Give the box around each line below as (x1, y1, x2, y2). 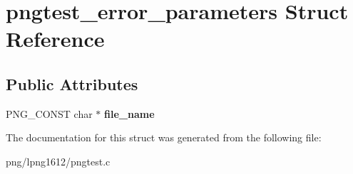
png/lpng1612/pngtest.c (6, 153, 111, 168)
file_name (104, 106, 155, 121)
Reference (6, 24, 105, 53)
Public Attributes (6, 72, 138, 94)
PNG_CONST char (6, 106, 93, 121)
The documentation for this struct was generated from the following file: (6, 130, 322, 145)
